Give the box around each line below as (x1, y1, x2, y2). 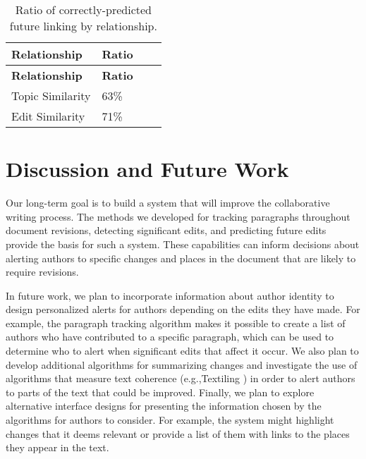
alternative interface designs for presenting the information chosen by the (6, 398, 322, 413)
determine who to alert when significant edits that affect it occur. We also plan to (6, 343, 359, 358)
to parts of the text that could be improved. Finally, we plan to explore (6, 384, 315, 399)
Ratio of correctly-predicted (15, 1, 152, 18)
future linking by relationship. (9, 18, 157, 34)
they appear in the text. (6, 440, 109, 455)
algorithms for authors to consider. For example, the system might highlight (6, 412, 334, 427)
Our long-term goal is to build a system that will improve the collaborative (6, 195, 330, 210)
